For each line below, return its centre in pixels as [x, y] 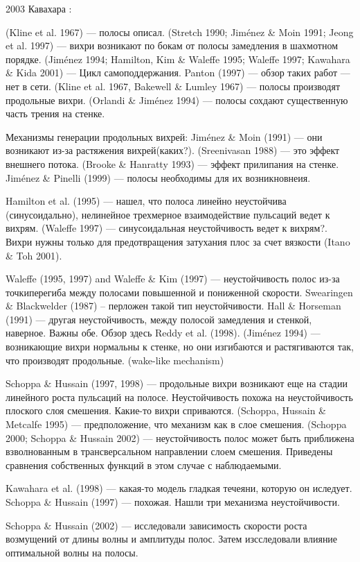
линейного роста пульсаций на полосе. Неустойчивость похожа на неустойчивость [179, 397]
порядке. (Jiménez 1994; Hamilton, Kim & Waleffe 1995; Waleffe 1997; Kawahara [178, 59]
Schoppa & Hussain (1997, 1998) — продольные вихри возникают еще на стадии [177, 383]
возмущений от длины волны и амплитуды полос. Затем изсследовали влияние [172, 539]
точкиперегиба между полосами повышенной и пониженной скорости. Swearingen [179, 292]
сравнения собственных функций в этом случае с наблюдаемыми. [144, 465]
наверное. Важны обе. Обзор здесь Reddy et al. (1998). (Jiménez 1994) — [163, 333]
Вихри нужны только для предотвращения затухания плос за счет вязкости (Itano [178, 241]
